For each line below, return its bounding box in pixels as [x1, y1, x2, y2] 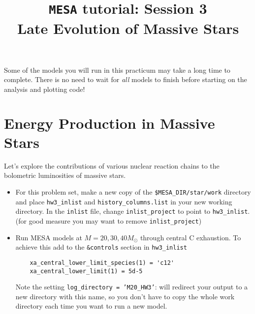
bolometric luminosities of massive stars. [4, 170, 126, 180]
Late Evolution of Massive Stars [17, 18, 239, 38]
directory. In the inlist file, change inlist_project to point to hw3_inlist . [15, 206, 250, 216]
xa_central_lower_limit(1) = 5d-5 [30, 267, 143, 275]
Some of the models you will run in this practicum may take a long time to [4, 64, 230, 75]
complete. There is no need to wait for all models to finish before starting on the [4, 74, 247, 85]
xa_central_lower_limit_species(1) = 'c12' [30, 259, 174, 266]
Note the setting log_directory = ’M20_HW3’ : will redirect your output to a [15, 282, 248, 292]
